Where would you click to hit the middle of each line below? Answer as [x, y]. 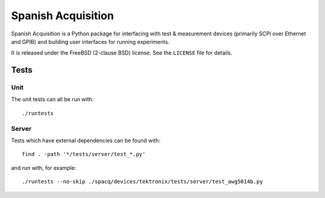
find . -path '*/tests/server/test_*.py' [84, 154]
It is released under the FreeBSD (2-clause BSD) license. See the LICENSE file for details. [122, 53]
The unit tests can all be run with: [52, 100]
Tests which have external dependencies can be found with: [86, 140]
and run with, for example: [44, 167]
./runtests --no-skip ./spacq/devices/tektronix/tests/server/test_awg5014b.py [142, 182]
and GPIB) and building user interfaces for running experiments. [90, 41]
